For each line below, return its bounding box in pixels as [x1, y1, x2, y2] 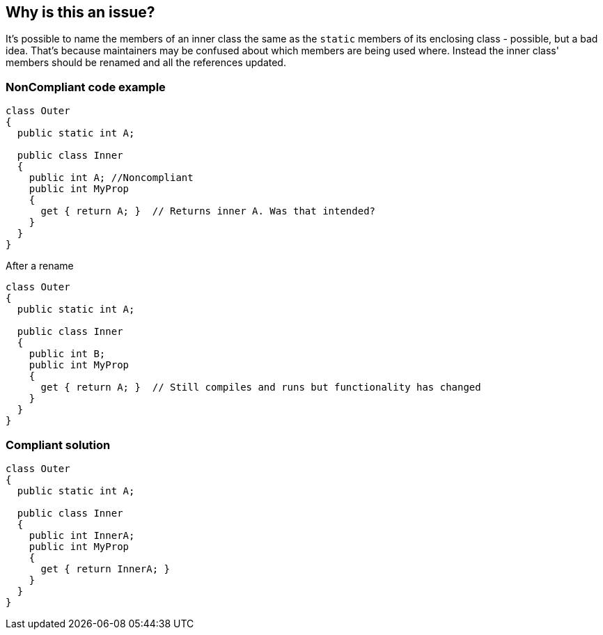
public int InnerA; [29, 529, 135, 541]
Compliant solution [6, 437, 111, 452]
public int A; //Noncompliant [29, 172, 194, 184]
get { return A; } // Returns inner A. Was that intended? [40, 205, 376, 217]
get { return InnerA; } [40, 563, 171, 574]
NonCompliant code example [6, 79, 166, 94]
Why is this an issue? [6, 3, 155, 21]
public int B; [29, 348, 106, 360]
